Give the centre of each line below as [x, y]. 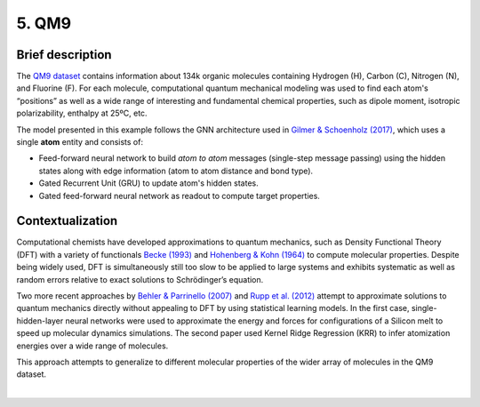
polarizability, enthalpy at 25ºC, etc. [82, 113]
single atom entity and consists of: [80, 142]
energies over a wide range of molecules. [92, 346]
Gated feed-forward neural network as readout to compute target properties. [179, 196]
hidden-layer [40, 321]
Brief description [64, 55]
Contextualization [67, 221]
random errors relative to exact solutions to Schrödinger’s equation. [140, 279]
